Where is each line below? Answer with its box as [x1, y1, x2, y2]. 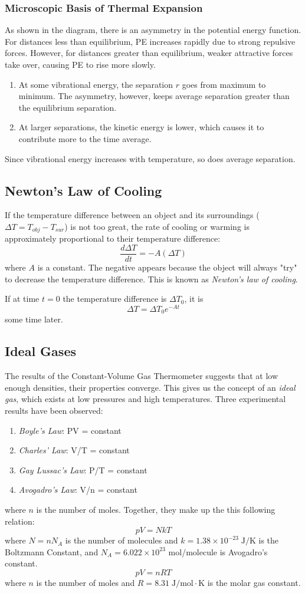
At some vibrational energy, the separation [18, 78, 173, 90]
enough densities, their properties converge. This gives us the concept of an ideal [5, 381, 296, 393]
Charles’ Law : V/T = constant [18, 444, 130, 456]
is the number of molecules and [65, 534, 178, 546]
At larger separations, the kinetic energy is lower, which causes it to [18, 121, 264, 133]
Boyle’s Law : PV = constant [18, 424, 122, 436]
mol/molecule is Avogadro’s [168, 545, 268, 558]
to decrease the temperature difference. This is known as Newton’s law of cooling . [5, 272, 298, 285]
